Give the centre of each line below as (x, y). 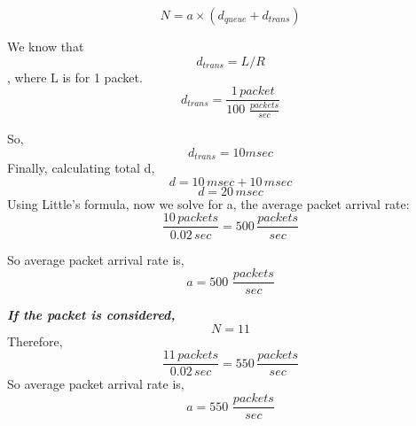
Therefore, (35, 341)
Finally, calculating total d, (81, 168)
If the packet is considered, (91, 315)
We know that (46, 46)
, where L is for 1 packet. (75, 77)
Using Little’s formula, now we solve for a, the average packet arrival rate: (208, 203)
